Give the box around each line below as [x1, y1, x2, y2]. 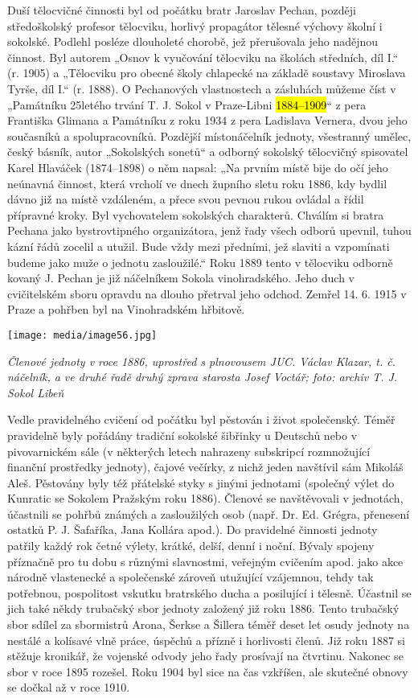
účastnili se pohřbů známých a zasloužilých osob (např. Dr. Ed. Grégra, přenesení [7, 505, 410, 522]
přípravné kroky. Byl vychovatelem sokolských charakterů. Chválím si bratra [7, 206, 384, 223]
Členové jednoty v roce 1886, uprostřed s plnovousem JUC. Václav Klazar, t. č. [7, 352, 396, 369]
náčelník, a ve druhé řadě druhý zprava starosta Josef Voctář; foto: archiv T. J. [7, 368, 398, 385]
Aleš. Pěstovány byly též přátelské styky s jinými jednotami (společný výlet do [7, 474, 395, 491]
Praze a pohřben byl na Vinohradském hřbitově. [7, 301, 245, 318]
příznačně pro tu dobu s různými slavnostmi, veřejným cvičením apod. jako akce [7, 552, 404, 569]
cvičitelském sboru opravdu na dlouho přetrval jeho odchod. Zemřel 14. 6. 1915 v [7, 285, 407, 302]
